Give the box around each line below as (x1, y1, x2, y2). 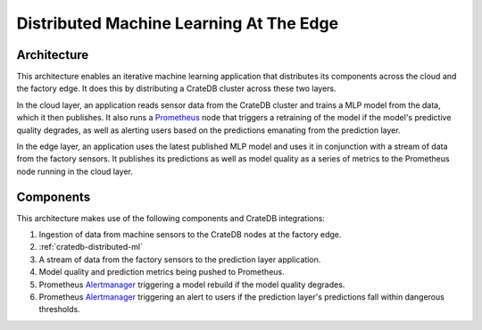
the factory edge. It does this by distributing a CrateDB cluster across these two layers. (16, 83, 337, 94)
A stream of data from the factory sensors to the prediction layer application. (38, 254, 321, 265)
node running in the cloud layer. (16, 166, 133, 177)
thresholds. (38, 304, 80, 315)
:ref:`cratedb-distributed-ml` (38, 242, 143, 252)
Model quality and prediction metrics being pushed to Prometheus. (38, 267, 285, 277)
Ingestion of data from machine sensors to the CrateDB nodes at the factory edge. (38, 229, 342, 240)
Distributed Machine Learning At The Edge (16, 13, 339, 33)
